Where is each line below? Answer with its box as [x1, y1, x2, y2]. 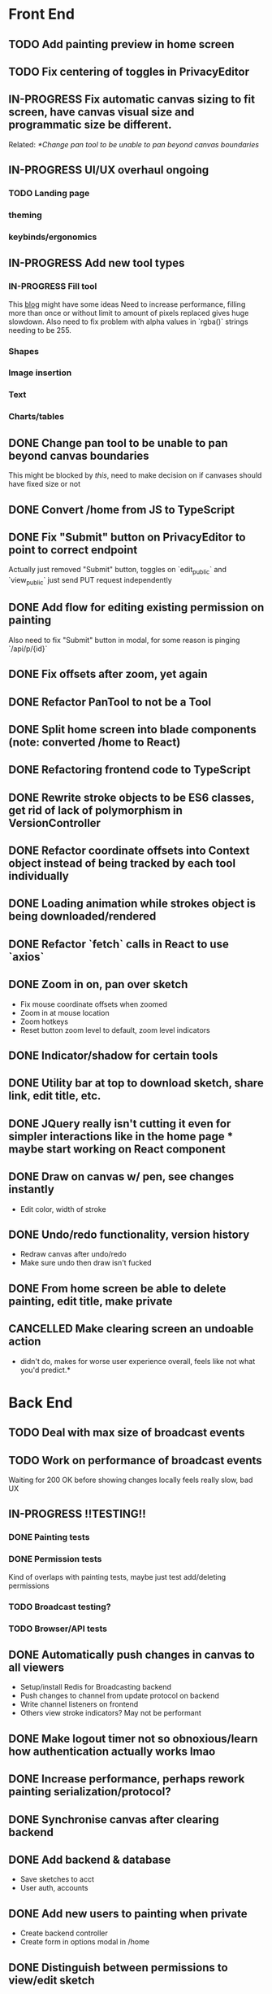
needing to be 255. [8, 325, 71, 335]
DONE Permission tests [8, 1554, 102, 1565]
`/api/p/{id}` [8, 644, 48, 654]
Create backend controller [19, 1928, 108, 1938]
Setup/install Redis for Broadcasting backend [19, 1682, 172, 1692]
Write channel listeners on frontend [19, 1699, 139, 1709]
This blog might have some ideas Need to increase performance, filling [8, 299, 246, 309]
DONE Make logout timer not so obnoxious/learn [8, 1731, 258, 1746]
